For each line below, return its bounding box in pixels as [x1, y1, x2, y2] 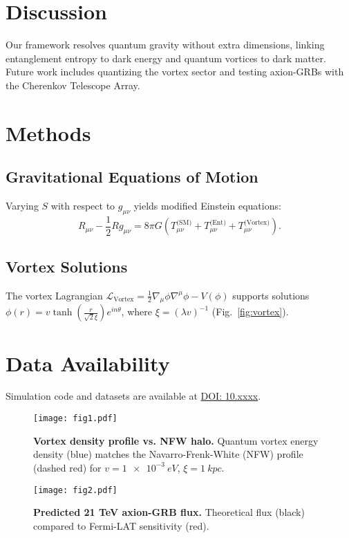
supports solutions [232, 288, 310, 302]
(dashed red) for [33, 460, 102, 474]
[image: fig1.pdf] [33, 414, 117, 424]
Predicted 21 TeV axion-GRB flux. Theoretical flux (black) [33, 505, 305, 519]
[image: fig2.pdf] [33, 485, 117, 495]
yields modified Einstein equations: [133, 198, 281, 213]
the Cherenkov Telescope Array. [6, 77, 140, 92]
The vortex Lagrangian [6, 288, 103, 302]
